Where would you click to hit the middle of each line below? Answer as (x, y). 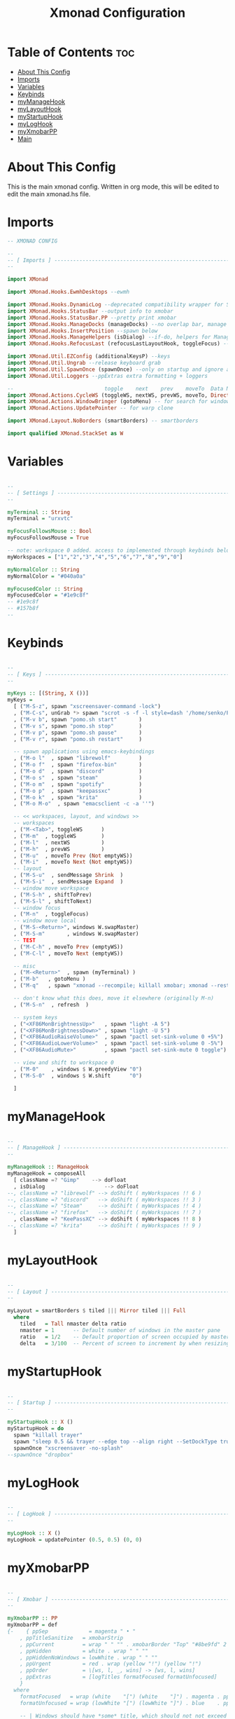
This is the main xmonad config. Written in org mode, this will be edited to (113, 186)
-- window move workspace (51, 888)
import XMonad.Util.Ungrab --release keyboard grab (84, 363)
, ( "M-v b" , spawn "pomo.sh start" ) (78, 719)
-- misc (25, 966)
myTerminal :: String (39, 512)
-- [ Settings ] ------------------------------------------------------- (119, 493)
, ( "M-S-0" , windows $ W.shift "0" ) (78, 1075)
